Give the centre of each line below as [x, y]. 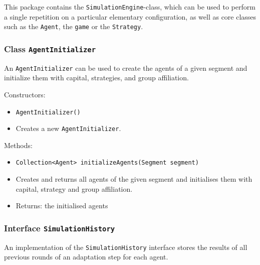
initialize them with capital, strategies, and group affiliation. [96, 78]
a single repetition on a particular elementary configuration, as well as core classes [130, 16]
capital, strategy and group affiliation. [74, 188]
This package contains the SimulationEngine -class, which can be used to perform [130, 7]
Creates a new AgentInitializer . [68, 128]
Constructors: [25, 94]
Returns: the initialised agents [62, 206]
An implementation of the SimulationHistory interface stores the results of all [126, 247]
